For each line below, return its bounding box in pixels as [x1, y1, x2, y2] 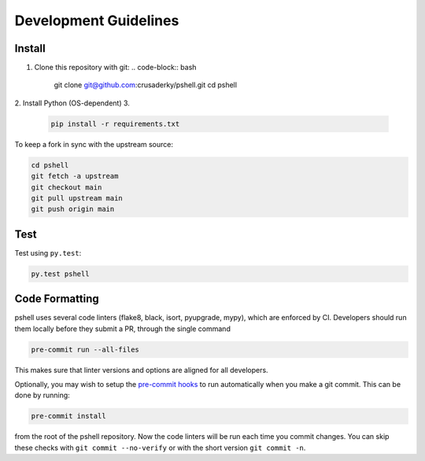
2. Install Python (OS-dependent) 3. [14, 98, 130, 108]
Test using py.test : [14, 248, 82, 257]
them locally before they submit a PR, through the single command [14, 323, 231, 334]
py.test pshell [31, 269, 90, 278]
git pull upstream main [31, 194, 124, 202]
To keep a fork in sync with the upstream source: [14, 139, 173, 149]
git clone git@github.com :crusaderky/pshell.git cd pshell [54, 80, 238, 90]
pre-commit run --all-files [31, 345, 139, 354]
